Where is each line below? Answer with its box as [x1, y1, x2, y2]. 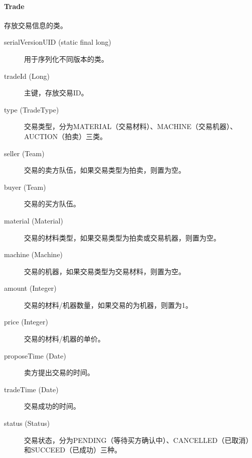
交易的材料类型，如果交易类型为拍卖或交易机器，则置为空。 [24, 232, 220, 243]
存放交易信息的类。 [4, 20, 67, 30]
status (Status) [4, 418, 50, 428]
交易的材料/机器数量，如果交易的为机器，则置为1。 [24, 299, 192, 310]
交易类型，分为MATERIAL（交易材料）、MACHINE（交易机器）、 [24, 121, 237, 132]
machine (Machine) [4, 249, 63, 260]
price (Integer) [4, 316, 48, 327]
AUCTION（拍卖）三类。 [24, 131, 107, 141]
